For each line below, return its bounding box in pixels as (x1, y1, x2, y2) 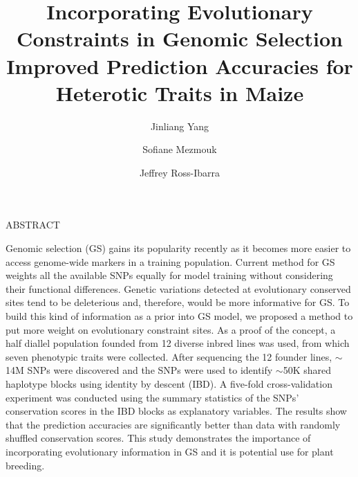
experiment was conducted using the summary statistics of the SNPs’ (6, 390, 299, 404)
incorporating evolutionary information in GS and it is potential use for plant (6, 444, 334, 458)
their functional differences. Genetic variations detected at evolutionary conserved (6, 281, 351, 296)
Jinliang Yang (150, 118, 209, 133)
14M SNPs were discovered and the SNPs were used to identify (6, 363, 273, 377)
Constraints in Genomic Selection (17, 24, 343, 53)
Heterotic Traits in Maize (55, 78, 304, 107)
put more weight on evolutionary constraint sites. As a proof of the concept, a (6, 322, 336, 336)
